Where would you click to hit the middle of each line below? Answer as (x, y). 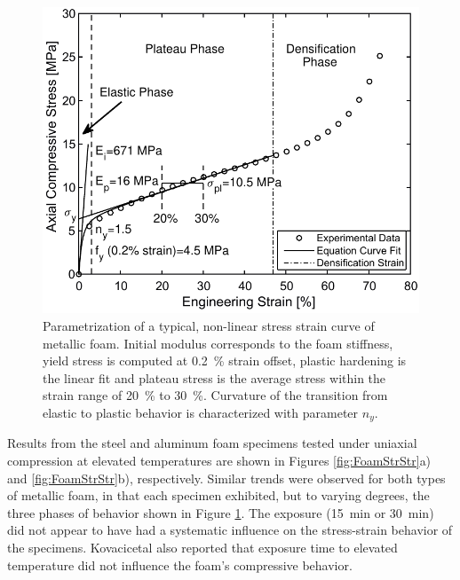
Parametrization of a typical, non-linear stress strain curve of (209, 325)
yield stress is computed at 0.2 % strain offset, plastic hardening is (225, 361)
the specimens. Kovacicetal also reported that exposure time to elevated (202, 547)
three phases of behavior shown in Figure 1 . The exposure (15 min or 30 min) (221, 512)
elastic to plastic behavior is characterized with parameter (201, 412)
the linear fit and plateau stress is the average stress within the (214, 377)
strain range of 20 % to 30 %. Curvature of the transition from (215, 395)
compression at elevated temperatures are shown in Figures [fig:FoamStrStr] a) (219, 460)
